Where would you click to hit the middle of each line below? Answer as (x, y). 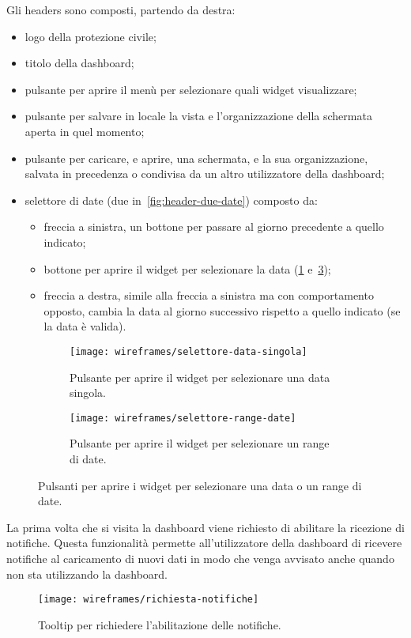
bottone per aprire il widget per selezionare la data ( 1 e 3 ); (187, 268)
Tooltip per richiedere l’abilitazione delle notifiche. (160, 624)
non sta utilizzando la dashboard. (87, 574)
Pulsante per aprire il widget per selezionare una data (200, 377)
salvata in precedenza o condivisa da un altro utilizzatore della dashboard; (205, 174)
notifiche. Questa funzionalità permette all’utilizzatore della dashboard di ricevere (204, 543)
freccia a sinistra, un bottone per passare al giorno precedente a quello (214, 227)
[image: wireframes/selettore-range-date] (183, 418)
